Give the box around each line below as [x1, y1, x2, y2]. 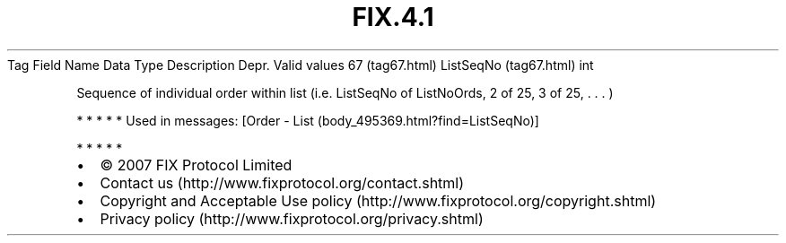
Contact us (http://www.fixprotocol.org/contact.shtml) [100, 173, 465, 192]
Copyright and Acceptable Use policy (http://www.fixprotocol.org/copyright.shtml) [100, 191, 657, 210]
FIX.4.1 [352, 2, 434, 32]
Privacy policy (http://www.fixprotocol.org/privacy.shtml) [100, 209, 484, 228]
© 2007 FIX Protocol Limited [100, 155, 293, 174]
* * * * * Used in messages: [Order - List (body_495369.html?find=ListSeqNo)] [76, 112, 539, 128]
